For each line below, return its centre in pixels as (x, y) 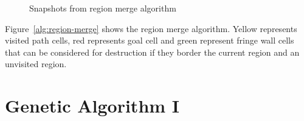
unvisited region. (36, 64)
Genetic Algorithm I (92, 106)
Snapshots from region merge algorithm (103, 8)
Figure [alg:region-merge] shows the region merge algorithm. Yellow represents (151, 28)
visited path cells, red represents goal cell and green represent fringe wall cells (150, 40)
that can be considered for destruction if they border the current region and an (152, 52)
